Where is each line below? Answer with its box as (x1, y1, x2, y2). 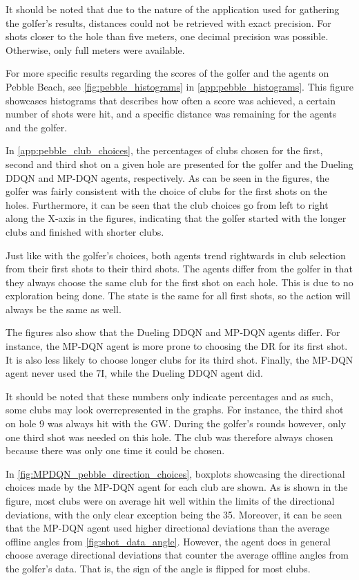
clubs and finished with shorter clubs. (6, 224, 164, 238)
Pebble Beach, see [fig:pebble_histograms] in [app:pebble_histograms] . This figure (6, 79, 353, 93)
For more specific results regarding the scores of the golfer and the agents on (6, 66, 329, 80)
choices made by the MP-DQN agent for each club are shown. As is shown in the (6, 480, 348, 494)
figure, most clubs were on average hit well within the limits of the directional (6, 494, 335, 507)
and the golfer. (6, 120, 68, 134)
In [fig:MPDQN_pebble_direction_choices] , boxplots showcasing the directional (6, 466, 345, 480)
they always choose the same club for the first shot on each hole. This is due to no (6, 274, 353, 289)
